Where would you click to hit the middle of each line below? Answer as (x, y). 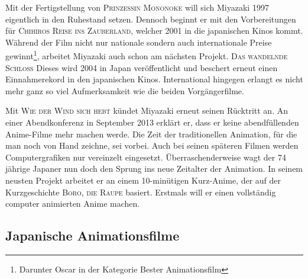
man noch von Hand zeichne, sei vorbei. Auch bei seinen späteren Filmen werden (152, 145)
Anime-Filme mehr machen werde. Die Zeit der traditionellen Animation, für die (151, 134)
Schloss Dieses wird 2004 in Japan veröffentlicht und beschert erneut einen (142, 67)
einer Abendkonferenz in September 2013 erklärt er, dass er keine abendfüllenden (152, 122)
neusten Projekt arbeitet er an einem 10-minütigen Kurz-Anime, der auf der (143, 180)
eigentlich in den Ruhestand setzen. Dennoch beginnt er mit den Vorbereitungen (151, 19)
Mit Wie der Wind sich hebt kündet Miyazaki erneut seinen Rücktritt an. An (147, 110)
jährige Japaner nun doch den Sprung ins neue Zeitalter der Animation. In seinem (154, 169)
